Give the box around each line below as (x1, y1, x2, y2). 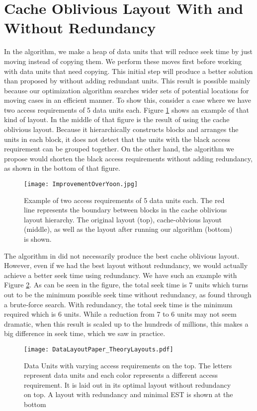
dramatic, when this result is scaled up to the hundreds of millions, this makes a (4, 318, 249, 329)
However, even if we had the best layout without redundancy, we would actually (4, 260, 248, 271)
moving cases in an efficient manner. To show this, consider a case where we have (4, 95, 252, 105)
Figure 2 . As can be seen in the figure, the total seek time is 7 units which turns (4, 279, 249, 290)
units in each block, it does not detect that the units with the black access (4, 134, 230, 144)
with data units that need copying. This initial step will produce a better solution (4, 66, 253, 76)
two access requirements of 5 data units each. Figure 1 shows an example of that (4, 104, 250, 115)
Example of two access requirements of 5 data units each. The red (24, 195, 225, 205)
